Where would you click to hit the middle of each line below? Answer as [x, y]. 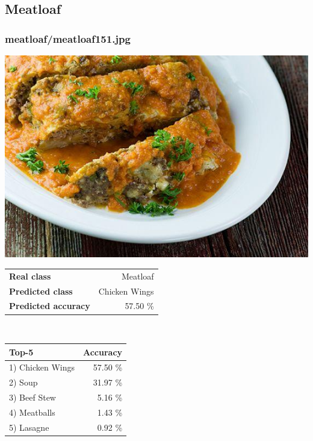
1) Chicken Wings [42, 367]
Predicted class [41, 291]
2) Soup [23, 382]
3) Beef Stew [33, 397]
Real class [30, 276]
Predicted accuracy [50, 306]
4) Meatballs [32, 412]
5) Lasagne [29, 427]
